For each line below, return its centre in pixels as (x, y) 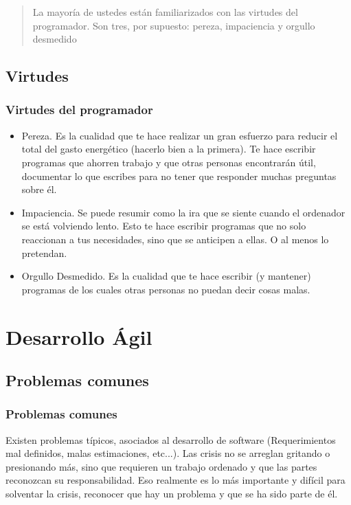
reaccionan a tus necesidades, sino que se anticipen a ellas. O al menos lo (175, 239)
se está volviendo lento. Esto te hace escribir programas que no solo (164, 226)
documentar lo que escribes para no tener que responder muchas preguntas (179, 176)
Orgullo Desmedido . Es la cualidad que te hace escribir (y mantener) (166, 276)
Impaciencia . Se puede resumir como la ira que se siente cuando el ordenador (183, 212)
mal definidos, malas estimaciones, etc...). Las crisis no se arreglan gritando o (168, 453)
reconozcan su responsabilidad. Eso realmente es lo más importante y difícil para (175, 480)
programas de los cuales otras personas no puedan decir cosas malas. (166, 289)
